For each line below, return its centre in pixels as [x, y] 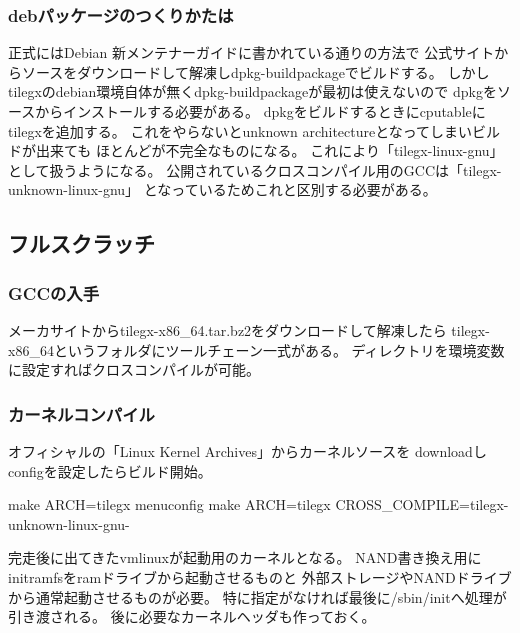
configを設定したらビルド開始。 [110, 470]
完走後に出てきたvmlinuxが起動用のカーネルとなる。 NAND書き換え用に [245, 557]
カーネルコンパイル [81, 413]
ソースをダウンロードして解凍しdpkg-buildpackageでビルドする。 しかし [255, 71]
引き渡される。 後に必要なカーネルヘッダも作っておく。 [192, 616]
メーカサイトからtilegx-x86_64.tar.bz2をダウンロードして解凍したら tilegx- [249, 329]
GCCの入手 [54, 292]
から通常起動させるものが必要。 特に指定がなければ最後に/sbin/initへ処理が [257, 596]
